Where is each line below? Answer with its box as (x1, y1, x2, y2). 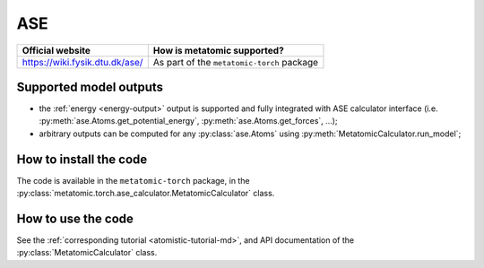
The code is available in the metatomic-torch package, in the (16, 175, 250, 186)
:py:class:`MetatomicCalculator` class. (16, 247, 158, 258)
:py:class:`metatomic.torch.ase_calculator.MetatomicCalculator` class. (16, 188, 275, 199)
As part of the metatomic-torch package (152, 56, 318, 68)
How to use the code (16, 211, 134, 226)
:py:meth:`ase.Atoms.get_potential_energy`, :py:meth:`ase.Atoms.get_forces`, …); (39, 116, 338, 126)
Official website (22, 44, 91, 56)
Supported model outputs (16, 79, 164, 94)
